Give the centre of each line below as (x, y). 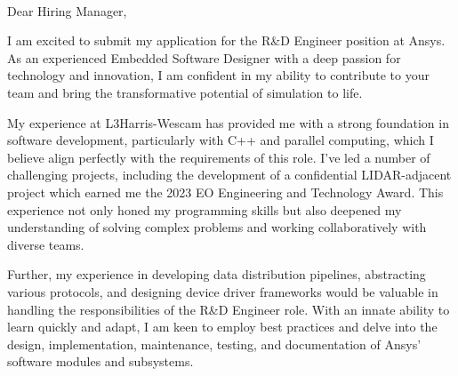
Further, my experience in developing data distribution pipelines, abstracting (217, 274)
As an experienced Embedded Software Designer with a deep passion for (204, 57)
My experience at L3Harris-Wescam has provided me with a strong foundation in (228, 122)
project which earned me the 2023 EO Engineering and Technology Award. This (225, 192)
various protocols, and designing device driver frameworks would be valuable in (223, 291)
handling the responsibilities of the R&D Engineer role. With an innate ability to (229, 309)
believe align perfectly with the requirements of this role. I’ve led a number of (219, 157)
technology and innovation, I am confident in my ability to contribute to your (218, 75)
